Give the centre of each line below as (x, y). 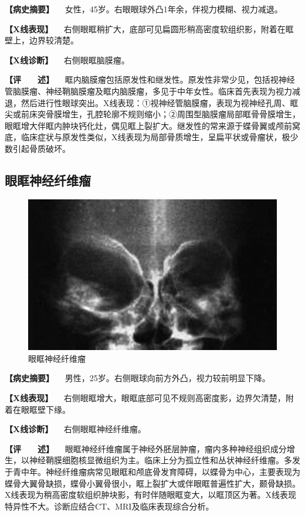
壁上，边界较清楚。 (42, 40)
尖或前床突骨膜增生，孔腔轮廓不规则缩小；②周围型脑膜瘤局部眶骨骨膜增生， (152, 114)
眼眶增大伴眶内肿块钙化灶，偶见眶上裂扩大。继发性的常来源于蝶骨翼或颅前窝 (152, 125)
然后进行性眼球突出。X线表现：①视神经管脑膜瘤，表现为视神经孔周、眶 (160, 102)
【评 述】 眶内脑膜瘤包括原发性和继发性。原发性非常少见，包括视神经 (150, 79)
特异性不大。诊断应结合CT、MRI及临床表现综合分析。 (109, 506)
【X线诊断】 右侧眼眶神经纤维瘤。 (75, 429)
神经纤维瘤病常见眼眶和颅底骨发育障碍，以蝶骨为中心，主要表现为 (173, 472)
